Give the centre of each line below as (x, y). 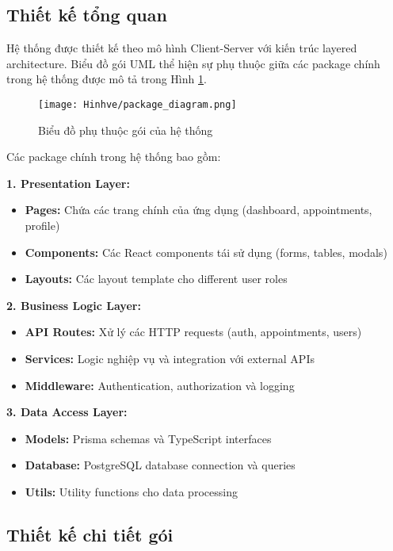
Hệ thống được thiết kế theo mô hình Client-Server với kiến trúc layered (182, 48)
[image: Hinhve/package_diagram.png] (137, 104)
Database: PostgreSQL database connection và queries (160, 465)
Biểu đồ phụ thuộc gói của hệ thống (126, 130)
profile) (42, 226)
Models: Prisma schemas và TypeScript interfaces (148, 438)
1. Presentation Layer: (68, 183)
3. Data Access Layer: (67, 412)
